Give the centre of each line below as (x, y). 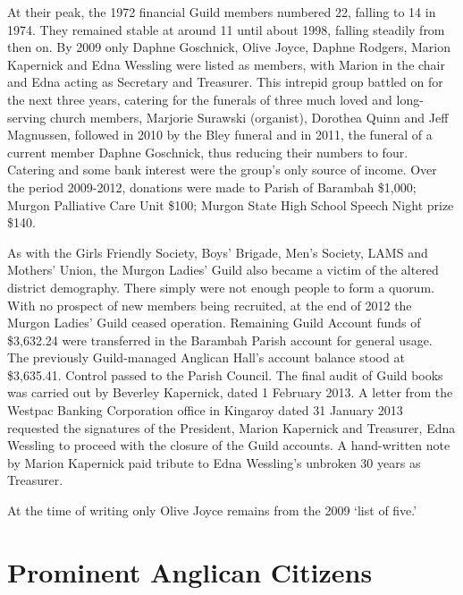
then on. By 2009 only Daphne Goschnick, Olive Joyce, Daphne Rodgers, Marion (229, 47)
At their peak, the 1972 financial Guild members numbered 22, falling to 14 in (222, 12)
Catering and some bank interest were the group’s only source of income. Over (222, 170)
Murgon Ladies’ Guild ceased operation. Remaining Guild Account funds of (214, 323)
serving (27, 117)
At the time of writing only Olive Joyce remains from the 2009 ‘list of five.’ (212, 510)
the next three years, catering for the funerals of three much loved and (200, 99)
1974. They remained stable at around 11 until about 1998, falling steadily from (226, 29)
